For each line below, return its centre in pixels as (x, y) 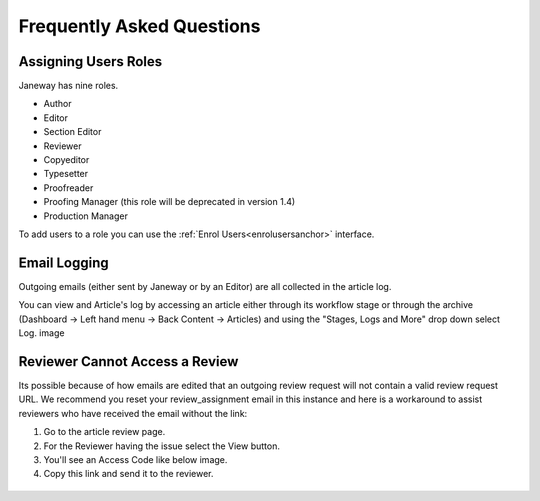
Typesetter (66, 174)
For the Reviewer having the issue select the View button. (161, 446)
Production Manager (86, 216)
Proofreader (68, 187)
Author (57, 104)
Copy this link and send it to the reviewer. (128, 474)
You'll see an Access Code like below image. (135, 459)
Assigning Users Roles (90, 61)
